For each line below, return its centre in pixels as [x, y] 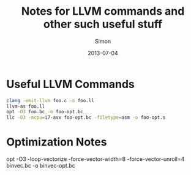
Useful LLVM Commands [70, 84]
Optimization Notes [57, 142]
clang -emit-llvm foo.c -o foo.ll [51, 100]
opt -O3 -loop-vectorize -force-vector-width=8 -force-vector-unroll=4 [95, 159]
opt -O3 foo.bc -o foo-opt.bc [45, 112]
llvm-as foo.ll [26, 106]
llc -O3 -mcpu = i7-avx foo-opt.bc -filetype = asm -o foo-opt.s [86, 117]
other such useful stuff [103, 24]
